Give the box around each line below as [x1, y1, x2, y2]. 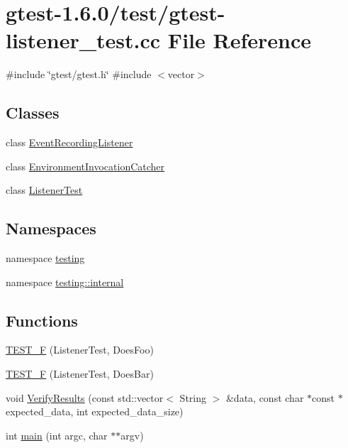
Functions [6, 309, 78, 331]
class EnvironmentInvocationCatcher [6, 158, 165, 173]
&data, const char [225, 390, 304, 405]
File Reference [167, 26, 311, 55]
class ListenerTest [6, 182, 83, 197]
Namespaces [6, 217, 96, 239]
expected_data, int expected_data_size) [6, 404, 184, 419]
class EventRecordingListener [6, 135, 133, 150]
